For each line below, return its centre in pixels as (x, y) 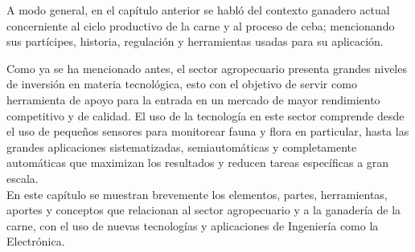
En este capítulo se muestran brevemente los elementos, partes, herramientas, (197, 194)
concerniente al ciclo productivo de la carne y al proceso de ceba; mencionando (201, 25)
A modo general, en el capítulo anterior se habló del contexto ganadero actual (198, 10)
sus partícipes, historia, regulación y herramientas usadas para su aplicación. (195, 41)
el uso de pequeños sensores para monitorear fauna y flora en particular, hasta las (208, 131)
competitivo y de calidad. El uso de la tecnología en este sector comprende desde (205, 115)
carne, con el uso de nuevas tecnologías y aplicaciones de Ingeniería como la (193, 225)
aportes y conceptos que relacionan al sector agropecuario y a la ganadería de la (204, 210)
